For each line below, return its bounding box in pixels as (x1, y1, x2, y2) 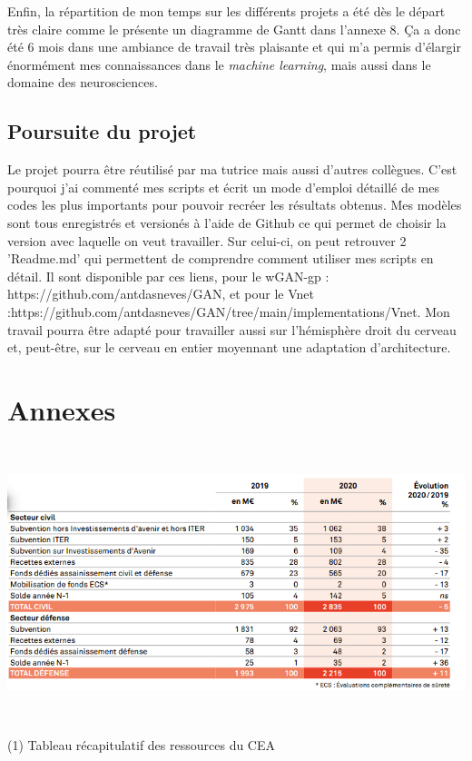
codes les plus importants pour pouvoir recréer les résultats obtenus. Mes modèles (7, 195, 462, 214)
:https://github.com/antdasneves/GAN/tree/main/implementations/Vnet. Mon (7, 301, 450, 321)
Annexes (7, 390, 116, 428)
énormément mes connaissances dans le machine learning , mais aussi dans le (7, 54, 431, 74)
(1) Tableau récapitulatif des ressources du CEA (7, 735, 276, 754)
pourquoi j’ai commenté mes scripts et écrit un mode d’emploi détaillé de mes (7, 177, 439, 196)
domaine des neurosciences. (7, 73, 158, 92)
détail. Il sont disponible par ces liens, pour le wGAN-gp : (7, 266, 329, 285)
